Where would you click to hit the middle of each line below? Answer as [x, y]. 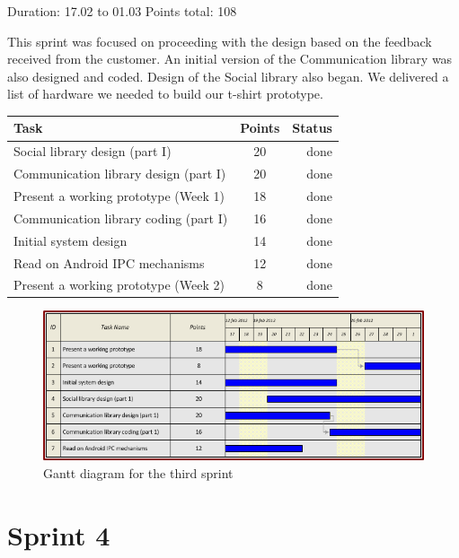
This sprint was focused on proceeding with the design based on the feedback [220, 41]
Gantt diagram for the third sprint [138, 472]
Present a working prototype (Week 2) [119, 285]
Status [312, 128]
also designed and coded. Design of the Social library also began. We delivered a [228, 76]
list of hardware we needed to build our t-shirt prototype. [165, 94]
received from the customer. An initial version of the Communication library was [230, 59]
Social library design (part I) [93, 151]
